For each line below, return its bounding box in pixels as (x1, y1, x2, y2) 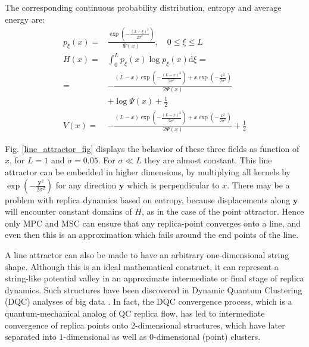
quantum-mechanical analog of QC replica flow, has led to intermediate (5, 306, 265, 319)
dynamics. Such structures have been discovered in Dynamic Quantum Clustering (5, 283, 302, 296)
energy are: (5, 13, 45, 25)
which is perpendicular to (127, 178, 220, 191)
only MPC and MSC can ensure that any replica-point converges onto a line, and (5, 216, 301, 229)
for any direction (55, 178, 117, 191)
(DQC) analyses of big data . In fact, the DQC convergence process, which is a (5, 295, 292, 308)
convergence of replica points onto (5, 318, 129, 331)
